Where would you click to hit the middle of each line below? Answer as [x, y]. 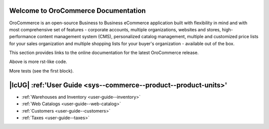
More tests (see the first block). [42, 71]
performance [23, 37]
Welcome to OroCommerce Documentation [77, 11]
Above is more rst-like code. [38, 62]
